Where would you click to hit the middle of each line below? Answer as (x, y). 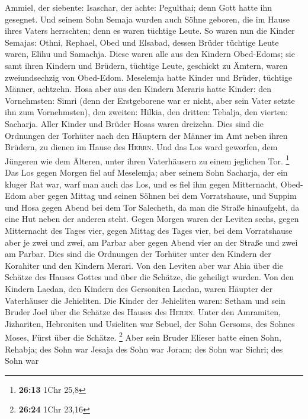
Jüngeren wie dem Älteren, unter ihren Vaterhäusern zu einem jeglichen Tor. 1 (147, 160)
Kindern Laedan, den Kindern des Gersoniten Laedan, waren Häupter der (139, 288)
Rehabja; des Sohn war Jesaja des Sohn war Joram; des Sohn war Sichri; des (144, 349)
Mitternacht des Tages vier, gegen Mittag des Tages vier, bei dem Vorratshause (149, 230)
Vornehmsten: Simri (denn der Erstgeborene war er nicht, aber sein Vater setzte (150, 100)
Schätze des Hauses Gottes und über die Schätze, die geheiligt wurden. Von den (150, 277)
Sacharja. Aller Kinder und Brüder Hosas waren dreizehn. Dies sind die (134, 123)
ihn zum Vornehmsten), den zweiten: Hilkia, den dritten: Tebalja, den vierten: (146, 112)
